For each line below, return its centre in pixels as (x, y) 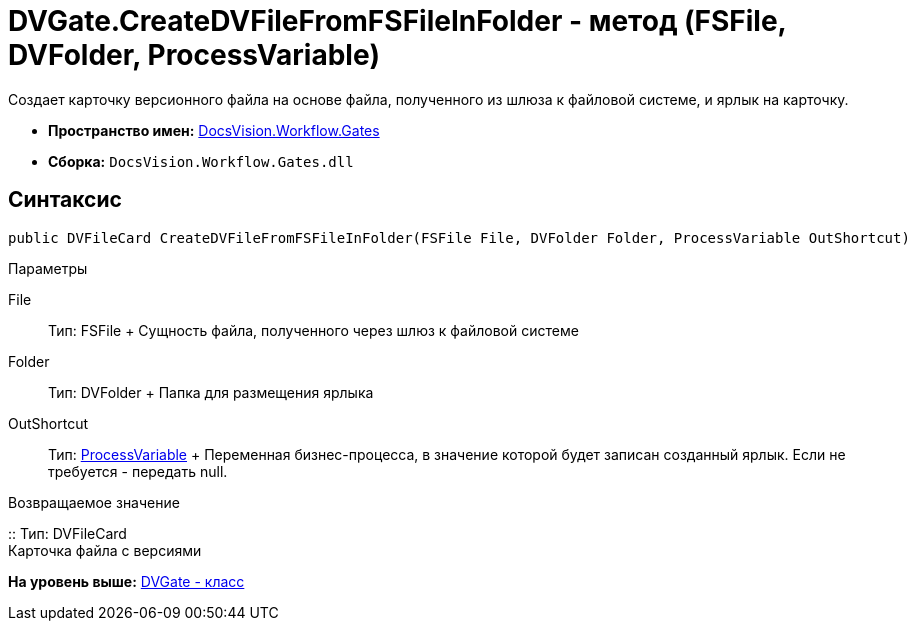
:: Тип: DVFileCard (67, 533)
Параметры (48, 268)
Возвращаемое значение (94, 502)
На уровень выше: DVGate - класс (126, 581)
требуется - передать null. (138, 471)
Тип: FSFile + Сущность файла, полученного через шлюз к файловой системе (313, 330)
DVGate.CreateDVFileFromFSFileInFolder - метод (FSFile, (397, 21)
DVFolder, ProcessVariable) (194, 55)
